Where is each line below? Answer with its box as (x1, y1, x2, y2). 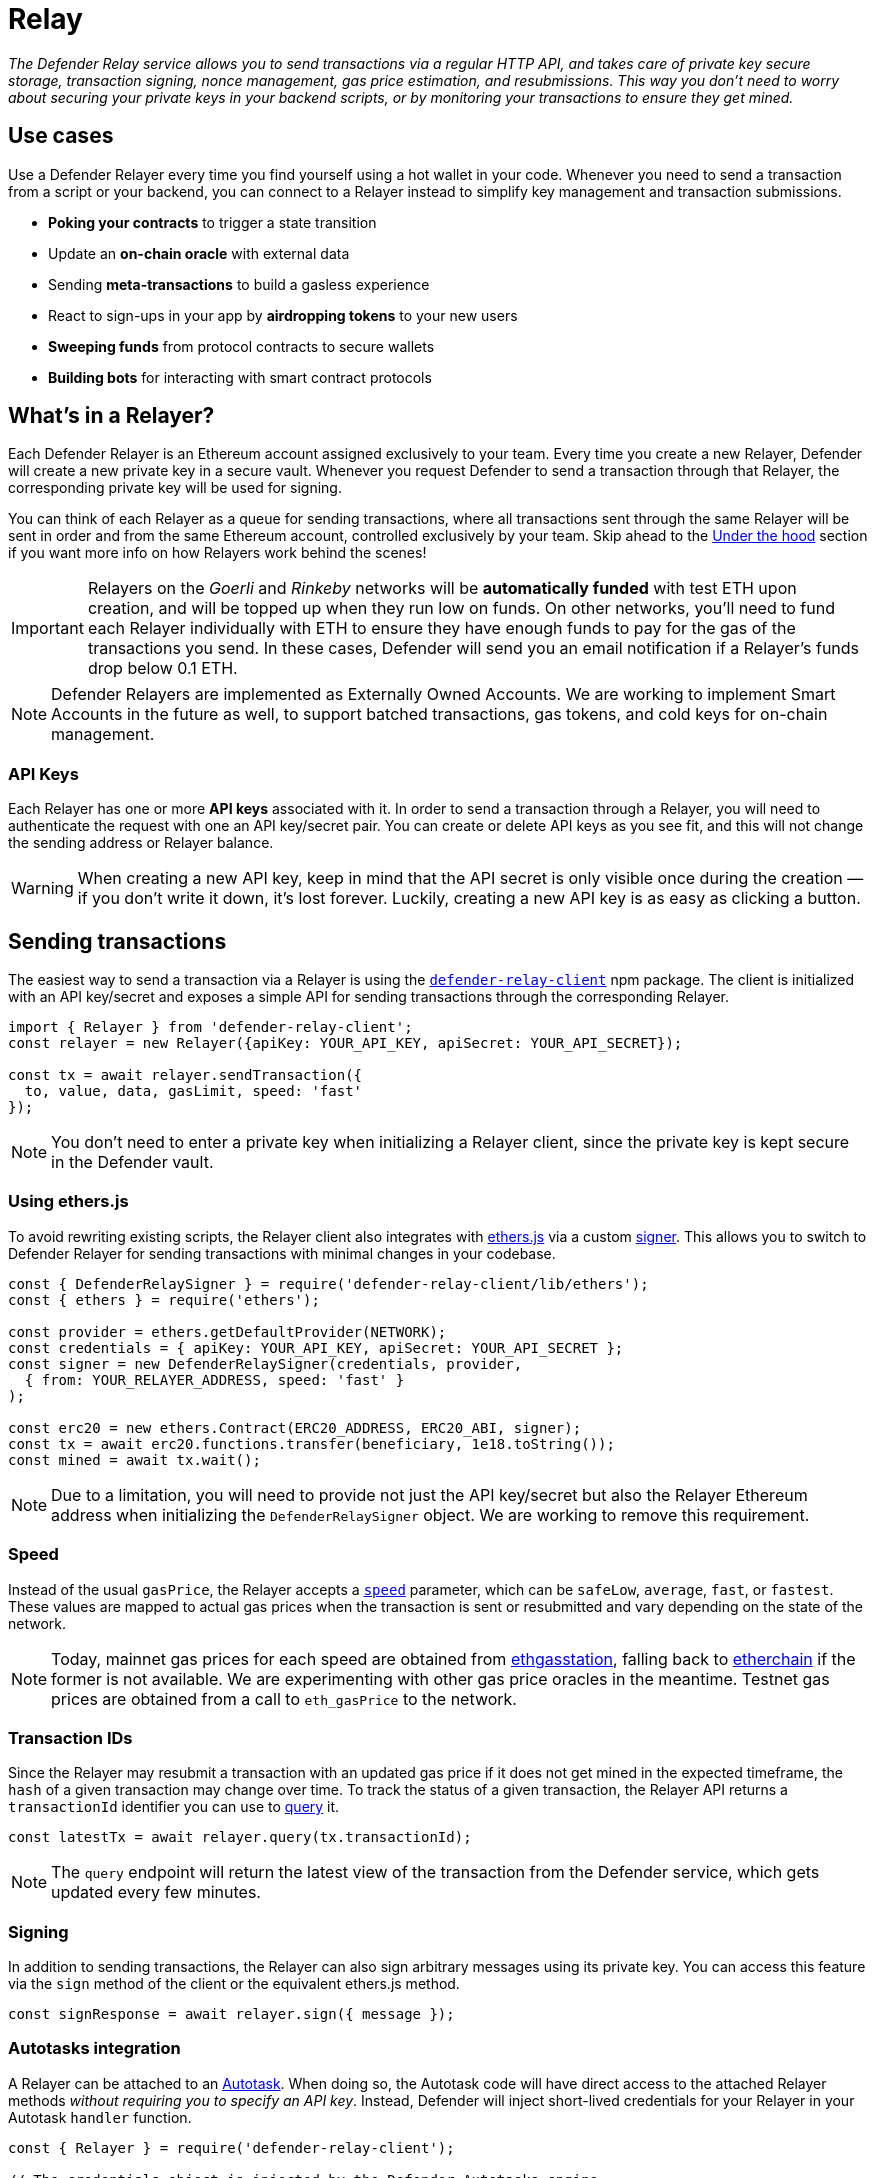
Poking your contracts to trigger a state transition (48, 213, 377, 231)
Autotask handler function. (8, 2108, 192, 2126)
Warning (11, 878, 74, 899)
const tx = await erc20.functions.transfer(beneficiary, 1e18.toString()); (8, 1435, 615, 1452)
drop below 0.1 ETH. (87, 658, 238, 679)
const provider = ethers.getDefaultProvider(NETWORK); (8, 1323, 447, 1340)
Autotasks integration (8, 2038, 181, 2059)
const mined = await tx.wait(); (8, 1451, 261, 1468)
